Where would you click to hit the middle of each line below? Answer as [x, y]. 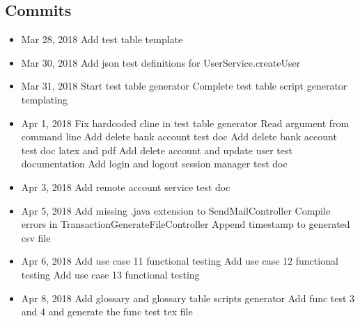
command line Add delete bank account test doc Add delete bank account [179, 136]
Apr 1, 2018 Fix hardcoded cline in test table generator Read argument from [185, 123]
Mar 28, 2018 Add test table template [102, 39]
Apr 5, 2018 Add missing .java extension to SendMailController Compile [176, 210]
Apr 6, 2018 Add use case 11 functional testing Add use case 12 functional [180, 261]
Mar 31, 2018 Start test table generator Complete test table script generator [184, 86]
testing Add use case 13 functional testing [110, 274]
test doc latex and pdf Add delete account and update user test [157, 150]
